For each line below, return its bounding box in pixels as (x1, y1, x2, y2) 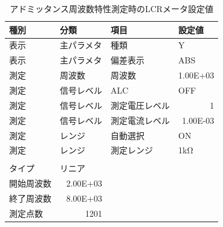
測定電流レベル (111, 113, 170, 126)
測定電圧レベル (111, 98, 170, 111)
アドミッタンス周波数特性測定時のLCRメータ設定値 (10, 2, 214, 14)
